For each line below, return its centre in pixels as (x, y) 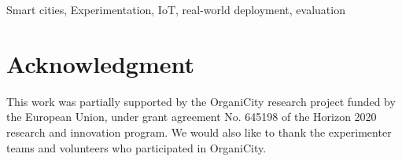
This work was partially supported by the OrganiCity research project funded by (201, 101)
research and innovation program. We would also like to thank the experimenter (199, 132)
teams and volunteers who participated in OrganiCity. (136, 147)
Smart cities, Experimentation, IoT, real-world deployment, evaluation (176, 9)
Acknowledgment (100, 63)
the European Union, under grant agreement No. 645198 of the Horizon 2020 (192, 117)
